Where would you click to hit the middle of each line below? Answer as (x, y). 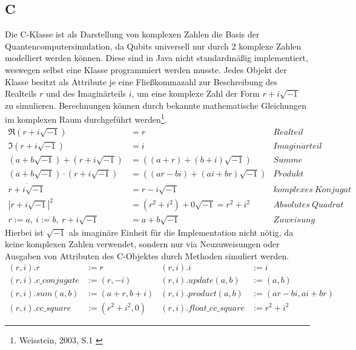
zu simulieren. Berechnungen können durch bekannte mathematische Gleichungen (156, 105)
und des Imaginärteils (86, 93)
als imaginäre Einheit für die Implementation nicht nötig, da (181, 232)
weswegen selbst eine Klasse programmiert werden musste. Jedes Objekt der (146, 69)
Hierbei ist (24, 232)
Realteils (21, 93)
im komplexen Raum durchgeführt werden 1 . (86, 118)
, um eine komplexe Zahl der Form (196, 93)
